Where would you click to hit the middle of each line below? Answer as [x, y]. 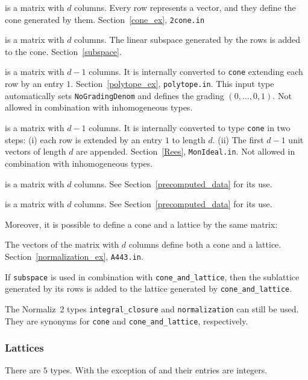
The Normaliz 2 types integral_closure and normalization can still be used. [152, 308]
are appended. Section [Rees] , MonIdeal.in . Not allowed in [186, 151]
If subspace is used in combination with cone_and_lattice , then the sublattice [152, 276]
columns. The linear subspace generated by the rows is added [187, 40]
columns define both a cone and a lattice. [205, 244]
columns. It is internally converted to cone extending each [196, 72]
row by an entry [34, 84]
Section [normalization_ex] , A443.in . [74, 256]
